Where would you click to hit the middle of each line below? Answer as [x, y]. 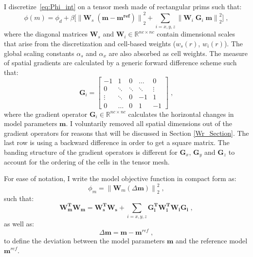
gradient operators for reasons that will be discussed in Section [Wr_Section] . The [126, 133]
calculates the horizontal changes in [181, 114]
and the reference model [212, 240]
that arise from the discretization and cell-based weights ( [90, 44]
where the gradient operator [46, 114]
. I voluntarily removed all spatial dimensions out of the [149, 123]
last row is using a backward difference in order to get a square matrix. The [117, 142]
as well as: [19, 224]
